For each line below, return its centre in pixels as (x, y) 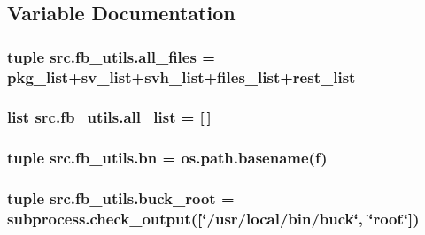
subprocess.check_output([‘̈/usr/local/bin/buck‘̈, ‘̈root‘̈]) (213, 219)
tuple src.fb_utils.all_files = (111, 56)
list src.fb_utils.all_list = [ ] (109, 117)
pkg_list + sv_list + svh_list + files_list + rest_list (182, 76)
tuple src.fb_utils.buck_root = (121, 198)
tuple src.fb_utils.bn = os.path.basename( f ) (167, 158)
